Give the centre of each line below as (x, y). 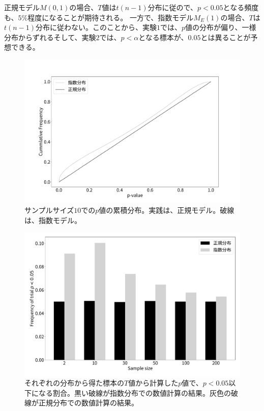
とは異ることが (226, 37)
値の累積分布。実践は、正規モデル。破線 (167, 210)
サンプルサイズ (49, 210)
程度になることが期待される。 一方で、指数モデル (111, 17)
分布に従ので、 (172, 7)
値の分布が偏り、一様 (221, 27)
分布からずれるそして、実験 (50, 37)
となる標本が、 (163, 37)
